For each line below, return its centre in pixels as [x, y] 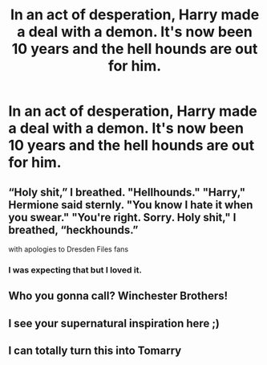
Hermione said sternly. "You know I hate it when [131, 205]
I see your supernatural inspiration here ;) [114, 323]
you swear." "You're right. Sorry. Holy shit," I [122, 217]
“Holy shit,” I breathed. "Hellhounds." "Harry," [127, 192]
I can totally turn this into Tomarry [95, 351]
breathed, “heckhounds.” [73, 230]
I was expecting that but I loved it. [75, 269]
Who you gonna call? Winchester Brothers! [118, 296]
